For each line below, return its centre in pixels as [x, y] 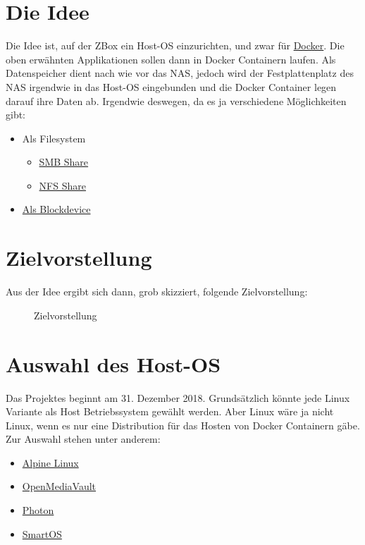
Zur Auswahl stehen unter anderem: [83, 439]
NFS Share [62, 185]
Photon [38, 510]
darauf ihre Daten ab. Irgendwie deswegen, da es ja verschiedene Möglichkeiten [176, 100]
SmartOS [42, 533]
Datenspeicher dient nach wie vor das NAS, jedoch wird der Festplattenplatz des [180, 73]
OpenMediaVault [59, 486]
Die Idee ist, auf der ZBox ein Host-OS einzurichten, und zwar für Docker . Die [175, 45]
